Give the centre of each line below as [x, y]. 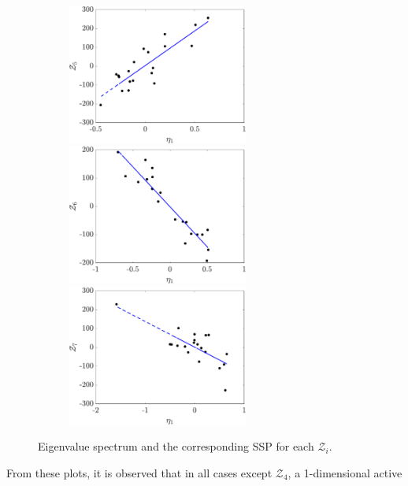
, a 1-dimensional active [345, 473]
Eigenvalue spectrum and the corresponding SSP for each [176, 446]
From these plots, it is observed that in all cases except [139, 473]
